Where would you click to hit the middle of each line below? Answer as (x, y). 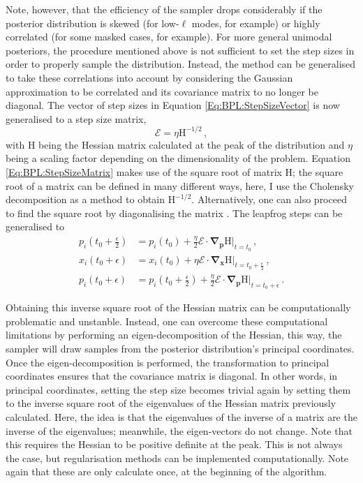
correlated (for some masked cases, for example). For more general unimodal (169, 37)
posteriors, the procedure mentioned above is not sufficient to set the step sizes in (180, 50)
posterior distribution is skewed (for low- (92, 23)
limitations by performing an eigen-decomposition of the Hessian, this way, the (174, 335)
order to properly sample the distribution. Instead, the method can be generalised (181, 64)
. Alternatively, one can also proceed (269, 199)
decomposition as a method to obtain (86, 199)
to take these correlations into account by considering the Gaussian (149, 77)
